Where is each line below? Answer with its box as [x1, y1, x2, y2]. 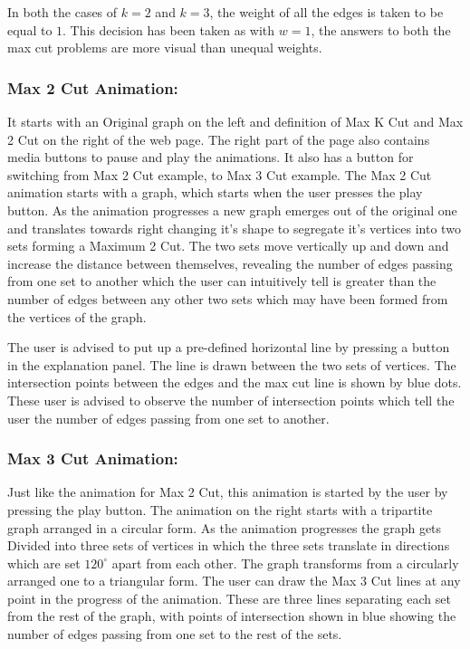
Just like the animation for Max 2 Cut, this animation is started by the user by [7, 482, 448, 501]
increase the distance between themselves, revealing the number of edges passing [7, 253, 453, 272]
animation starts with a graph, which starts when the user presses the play [7, 183, 423, 202]
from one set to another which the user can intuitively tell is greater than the [7, 272, 436, 291]
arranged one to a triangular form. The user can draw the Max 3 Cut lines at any [7, 571, 461, 590]
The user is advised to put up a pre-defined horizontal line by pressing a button [7, 338, 450, 357]
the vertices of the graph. [7, 307, 147, 326]
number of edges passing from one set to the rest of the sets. [7, 625, 342, 644]
